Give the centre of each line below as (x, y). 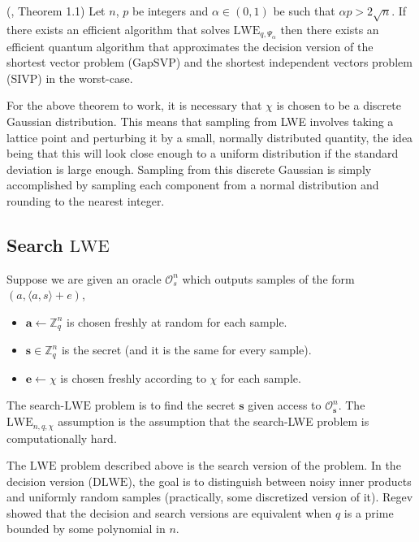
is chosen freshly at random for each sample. (177, 321)
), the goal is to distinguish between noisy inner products (270, 481)
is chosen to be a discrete (339, 105)
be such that (304, 11)
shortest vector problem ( (70, 62)
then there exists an (330, 29)
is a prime (369, 512)
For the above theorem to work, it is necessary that (134, 105)
